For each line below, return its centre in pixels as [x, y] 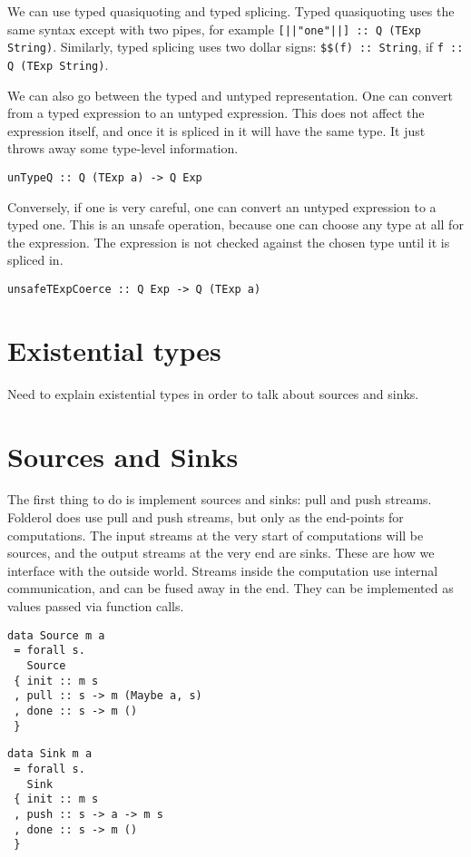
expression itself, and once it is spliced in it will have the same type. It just [216, 130]
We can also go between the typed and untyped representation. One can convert [231, 95]
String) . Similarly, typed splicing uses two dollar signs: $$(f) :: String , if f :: [235, 47]
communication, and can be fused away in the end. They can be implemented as [231, 588]
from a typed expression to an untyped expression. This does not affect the [216, 113]
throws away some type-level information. [123, 148]
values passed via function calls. [96, 606]
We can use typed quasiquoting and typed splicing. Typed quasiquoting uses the [231, 11]
